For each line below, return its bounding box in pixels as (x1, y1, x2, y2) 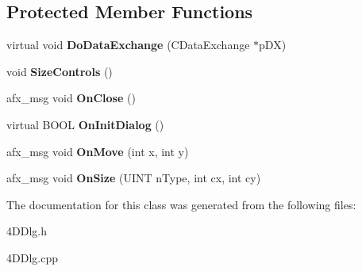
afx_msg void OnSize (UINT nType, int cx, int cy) (6, 170, 261, 186)
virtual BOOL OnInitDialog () (6, 116, 164, 132)
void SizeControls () (6, 63, 113, 79)
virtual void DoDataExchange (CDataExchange (6, 36, 250, 53)
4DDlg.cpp (6, 249, 58, 265)
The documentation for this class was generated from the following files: (6, 196, 356, 212)
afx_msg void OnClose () (6, 90, 136, 106)
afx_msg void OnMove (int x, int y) (6, 143, 189, 159)
